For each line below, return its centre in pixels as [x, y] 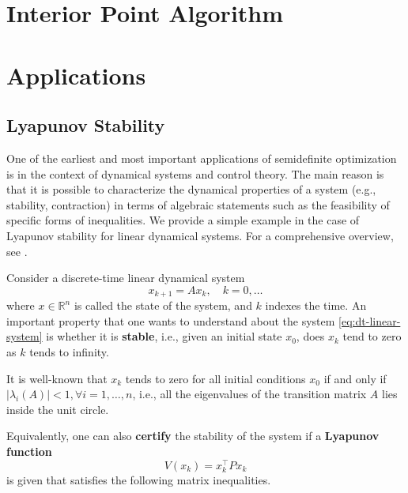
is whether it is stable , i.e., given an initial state [164, 336]
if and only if [355, 378]
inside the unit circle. [58, 409]
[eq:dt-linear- [370, 320]
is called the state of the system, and [163, 305]
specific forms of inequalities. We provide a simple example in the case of [183, 220]
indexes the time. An [316, 305]
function [29, 451]
